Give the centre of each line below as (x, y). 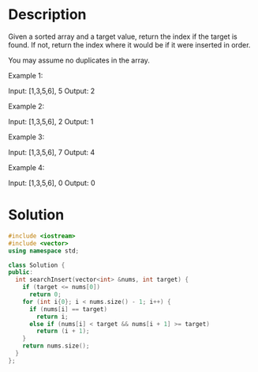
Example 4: (26, 167)
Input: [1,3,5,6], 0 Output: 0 (52, 183)
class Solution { (37, 265)
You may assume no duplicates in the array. (79, 60)
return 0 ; (45, 294)
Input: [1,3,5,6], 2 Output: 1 (51, 121)
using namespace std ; (44, 251)
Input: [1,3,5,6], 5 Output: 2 (52, 91)
